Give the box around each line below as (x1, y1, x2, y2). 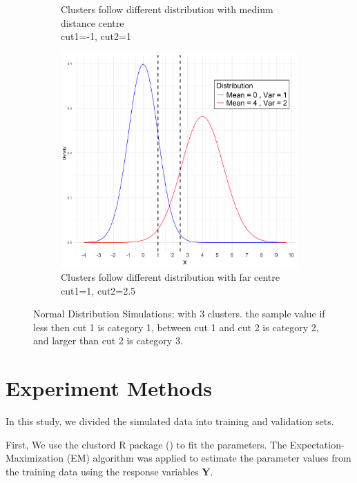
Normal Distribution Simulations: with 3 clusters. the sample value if (33, 306, 325, 321)
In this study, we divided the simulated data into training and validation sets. (6, 414, 334, 428)
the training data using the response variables (6, 464, 199, 478)
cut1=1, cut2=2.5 (61, 283, 136, 297)
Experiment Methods (6, 374, 213, 402)
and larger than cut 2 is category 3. (33, 333, 183, 348)
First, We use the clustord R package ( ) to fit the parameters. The (6, 437, 287, 451)
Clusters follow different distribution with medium (61, 2, 273, 16)
